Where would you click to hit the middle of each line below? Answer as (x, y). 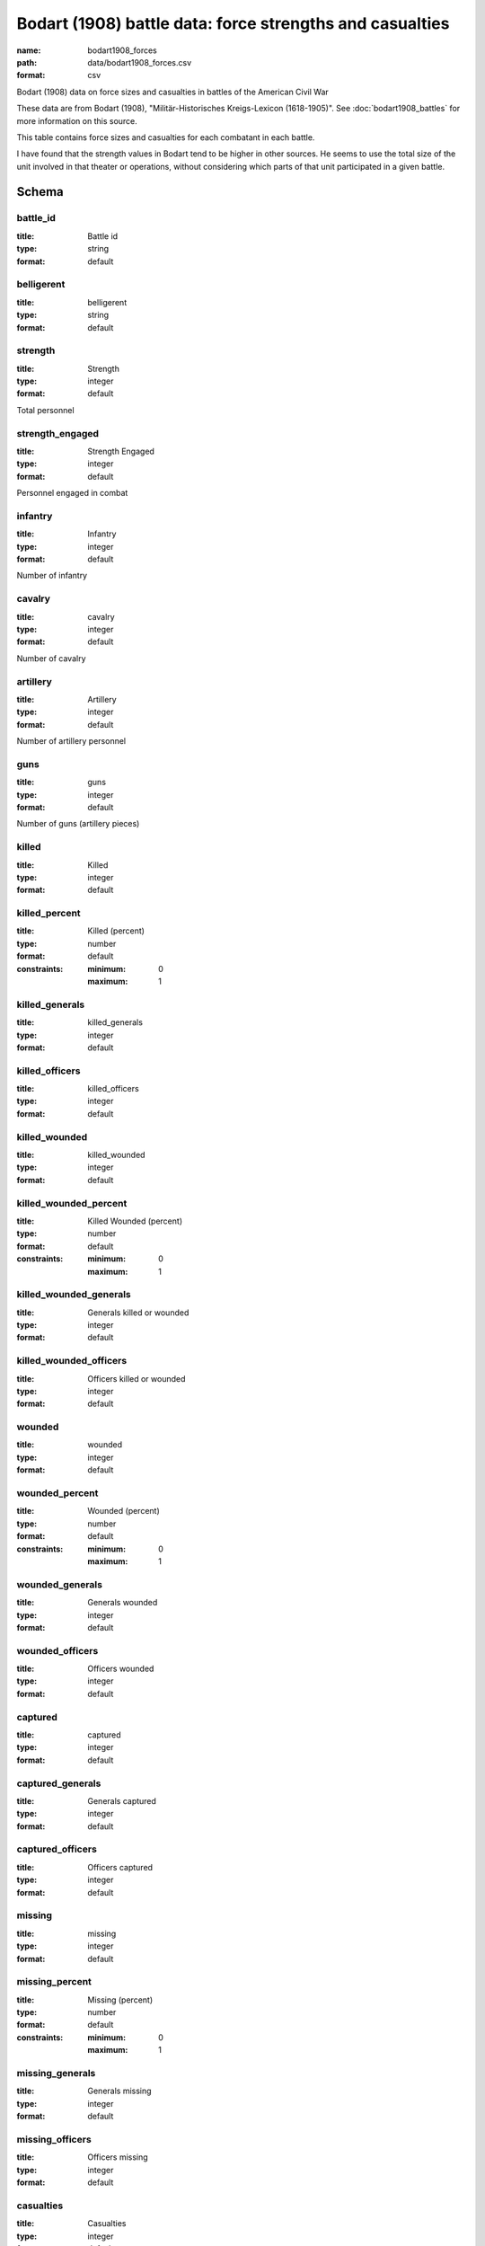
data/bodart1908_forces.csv (140, 62)
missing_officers (54, 2139)
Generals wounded (123, 1603)
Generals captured (122, 1800)
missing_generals (56, 2073)
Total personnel (46, 410)
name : (29, 50)
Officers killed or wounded (137, 1378)
